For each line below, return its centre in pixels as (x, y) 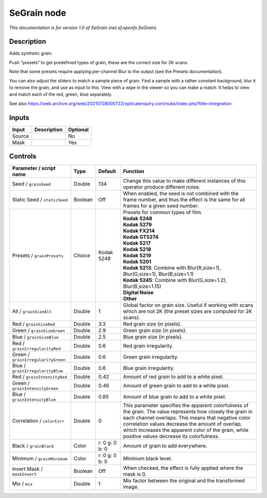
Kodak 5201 (137, 262)
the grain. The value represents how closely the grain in (188, 412)
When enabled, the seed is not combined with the (181, 193)
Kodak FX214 (139, 231)
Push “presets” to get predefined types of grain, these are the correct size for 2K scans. (99, 62)
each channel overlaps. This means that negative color (187, 418)
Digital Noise (138, 293)
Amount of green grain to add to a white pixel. (176, 385)
